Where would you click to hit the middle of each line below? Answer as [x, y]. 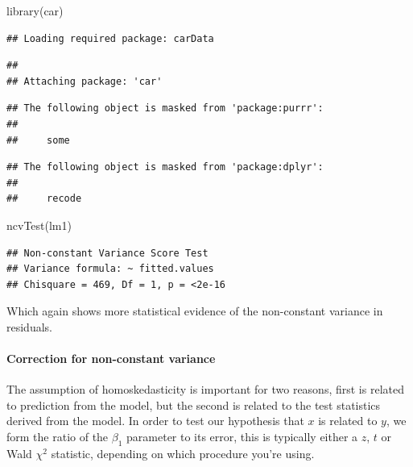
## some [38, 140]
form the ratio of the [58, 437]
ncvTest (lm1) [39, 225]
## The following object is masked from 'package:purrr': [165, 108]
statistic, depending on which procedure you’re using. [183, 453]
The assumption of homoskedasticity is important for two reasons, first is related [205, 389]
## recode [44, 199]
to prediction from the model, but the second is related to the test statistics [194, 404]
